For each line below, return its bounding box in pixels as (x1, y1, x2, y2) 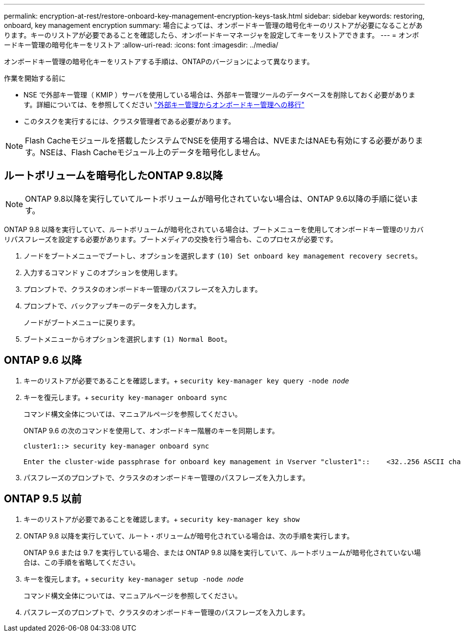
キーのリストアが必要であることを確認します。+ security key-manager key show (23, 515, 300, 523)
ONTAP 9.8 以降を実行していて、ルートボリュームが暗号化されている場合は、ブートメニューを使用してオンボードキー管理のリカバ (4, 225, 424, 234)
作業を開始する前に (4, 74, 66, 82)
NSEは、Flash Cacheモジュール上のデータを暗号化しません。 (40, 147, 265, 157)
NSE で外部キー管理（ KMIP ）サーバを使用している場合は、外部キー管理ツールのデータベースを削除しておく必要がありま (23, 91, 416, 99)
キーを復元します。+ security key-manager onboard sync (23, 393, 227, 401)
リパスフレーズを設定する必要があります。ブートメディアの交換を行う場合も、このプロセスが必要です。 (4, 235, 338, 243)
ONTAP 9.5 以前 (4, 493, 82, 505)
